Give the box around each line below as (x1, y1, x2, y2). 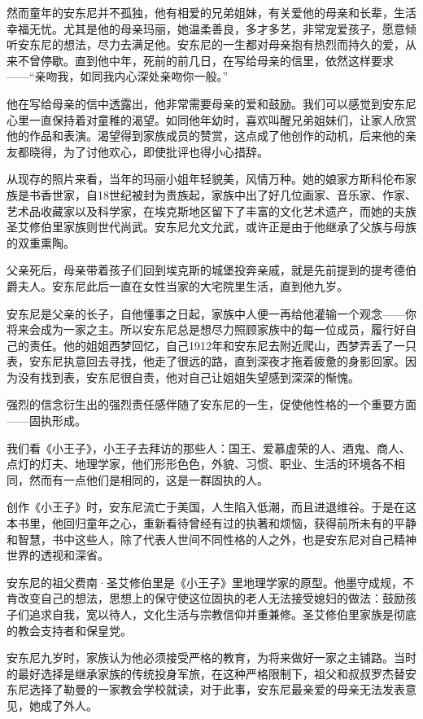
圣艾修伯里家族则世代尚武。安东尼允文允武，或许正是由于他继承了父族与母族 (7, 218, 416, 235)
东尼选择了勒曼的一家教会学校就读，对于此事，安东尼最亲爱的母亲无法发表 (7, 681, 405, 698)
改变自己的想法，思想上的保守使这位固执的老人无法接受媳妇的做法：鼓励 (17, 590, 405, 607)
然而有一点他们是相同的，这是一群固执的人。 (28, 471, 268, 488)
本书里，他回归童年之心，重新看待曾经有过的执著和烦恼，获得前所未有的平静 (7, 515, 416, 532)
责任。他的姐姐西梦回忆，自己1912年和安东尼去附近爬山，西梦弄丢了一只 (28, 336, 416, 353)
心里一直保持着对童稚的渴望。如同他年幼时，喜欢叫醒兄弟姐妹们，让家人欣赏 (7, 111, 416, 128)
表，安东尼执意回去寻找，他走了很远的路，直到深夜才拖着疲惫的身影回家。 (7, 353, 405, 370)
